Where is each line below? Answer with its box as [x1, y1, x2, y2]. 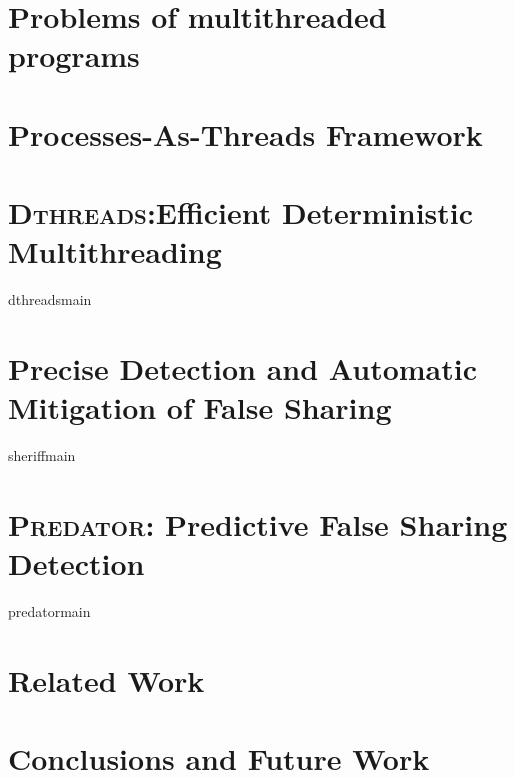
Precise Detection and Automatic [8, 348, 478, 389]
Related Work [8, 659, 205, 700]
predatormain [8, 601, 91, 622]
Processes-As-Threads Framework [8, 113, 483, 154]
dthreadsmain [8, 289, 92, 310]
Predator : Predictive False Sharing [8, 503, 508, 544]
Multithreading [8, 231, 222, 272]
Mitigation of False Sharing [8, 387, 392, 428]
